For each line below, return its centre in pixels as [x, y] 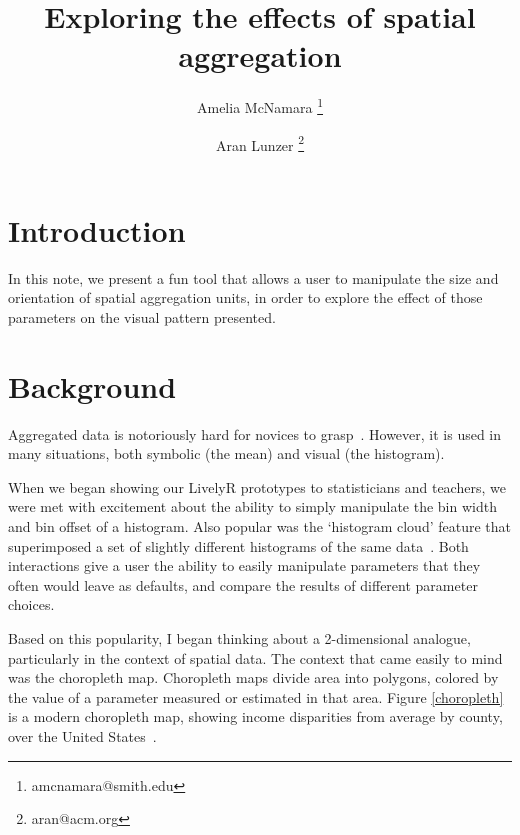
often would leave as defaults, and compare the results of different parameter [243, 584]
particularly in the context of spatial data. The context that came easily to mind [255, 657]
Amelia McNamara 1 [260, 105]
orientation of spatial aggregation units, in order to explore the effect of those [245, 297]
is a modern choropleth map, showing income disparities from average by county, [255, 716]
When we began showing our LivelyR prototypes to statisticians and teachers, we [257, 486]
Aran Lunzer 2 [260, 143]
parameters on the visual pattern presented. [142, 316]
